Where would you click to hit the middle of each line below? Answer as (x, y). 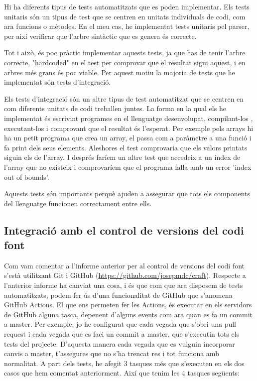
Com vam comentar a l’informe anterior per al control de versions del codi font (125, 265)
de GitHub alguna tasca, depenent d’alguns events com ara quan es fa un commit (128, 314)
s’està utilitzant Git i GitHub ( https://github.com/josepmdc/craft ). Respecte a (125, 275)
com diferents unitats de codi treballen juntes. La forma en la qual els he (115, 108)
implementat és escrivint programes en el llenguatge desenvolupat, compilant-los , (128, 118)
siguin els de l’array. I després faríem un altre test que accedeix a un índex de (122, 157)
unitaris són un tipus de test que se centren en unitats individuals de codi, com (125, 16)
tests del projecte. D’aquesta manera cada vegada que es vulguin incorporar (120, 343)
